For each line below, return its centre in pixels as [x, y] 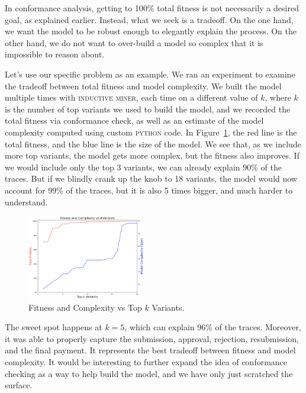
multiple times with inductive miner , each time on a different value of [131, 97]
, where [278, 97]
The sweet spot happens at [54, 327]
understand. [26, 202]
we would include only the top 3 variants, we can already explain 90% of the [143, 167]
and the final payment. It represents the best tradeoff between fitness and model [150, 350]
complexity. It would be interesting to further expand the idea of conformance [146, 361]
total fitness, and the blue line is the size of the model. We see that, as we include [153, 144]
